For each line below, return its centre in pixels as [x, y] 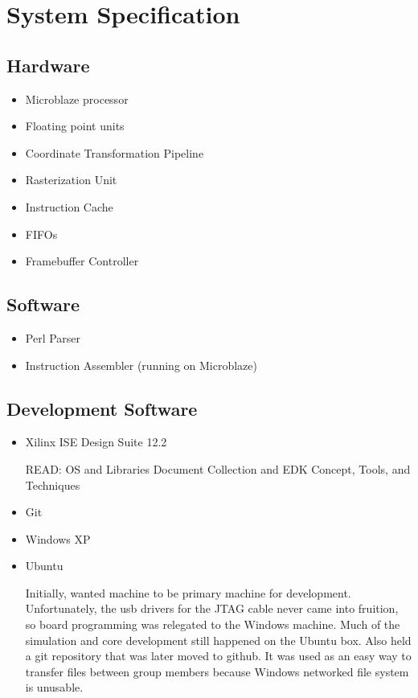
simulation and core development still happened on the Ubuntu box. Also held [218, 640]
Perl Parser [53, 337]
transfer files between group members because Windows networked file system [217, 671]
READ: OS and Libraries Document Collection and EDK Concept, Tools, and [218, 468]
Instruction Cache [69, 206]
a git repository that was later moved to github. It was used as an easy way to [218, 656]
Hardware [48, 65]
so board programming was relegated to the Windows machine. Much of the [213, 624]
